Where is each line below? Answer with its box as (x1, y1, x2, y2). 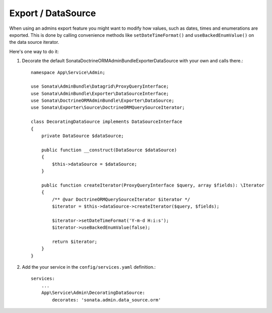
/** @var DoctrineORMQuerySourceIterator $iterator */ (52, 197, 190, 202)
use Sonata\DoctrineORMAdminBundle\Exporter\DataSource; (31, 98, 175, 103)
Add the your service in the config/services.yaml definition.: (22, 264, 156, 270)
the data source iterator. (9, 39, 59, 45)
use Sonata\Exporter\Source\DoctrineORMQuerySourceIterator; (31, 105, 185, 110)
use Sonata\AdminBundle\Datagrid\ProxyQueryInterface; (31, 84, 169, 89)
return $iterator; (52, 238, 98, 244)
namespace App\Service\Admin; (31, 70, 106, 75)
